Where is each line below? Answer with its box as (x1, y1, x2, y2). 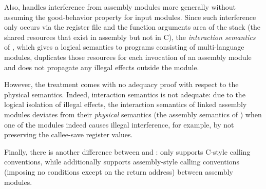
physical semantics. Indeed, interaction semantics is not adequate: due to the (4, 89, 245, 99)
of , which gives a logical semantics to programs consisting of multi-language (4, 41, 244, 52)
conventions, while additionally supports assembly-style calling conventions (4, 156, 239, 167)
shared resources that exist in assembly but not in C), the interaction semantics (4, 31, 256, 42)
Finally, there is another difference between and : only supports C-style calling (4, 146, 251, 157)
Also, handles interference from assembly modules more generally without (4, 2, 236, 12)
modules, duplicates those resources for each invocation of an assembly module (4, 51, 252, 62)
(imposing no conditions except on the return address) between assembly (4, 166, 233, 177)
